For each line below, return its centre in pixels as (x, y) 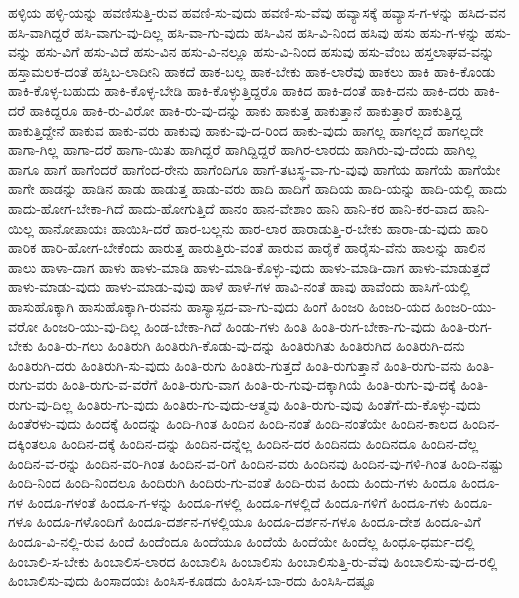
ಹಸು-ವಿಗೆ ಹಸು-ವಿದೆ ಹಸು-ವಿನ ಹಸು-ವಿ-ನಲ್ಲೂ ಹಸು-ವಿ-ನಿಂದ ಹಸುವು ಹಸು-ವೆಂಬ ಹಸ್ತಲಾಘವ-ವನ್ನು (265, 51)
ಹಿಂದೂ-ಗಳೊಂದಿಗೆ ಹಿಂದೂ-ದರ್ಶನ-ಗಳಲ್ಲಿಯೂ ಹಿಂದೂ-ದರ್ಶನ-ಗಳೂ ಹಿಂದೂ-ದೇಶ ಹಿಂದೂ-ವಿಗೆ (258, 521)
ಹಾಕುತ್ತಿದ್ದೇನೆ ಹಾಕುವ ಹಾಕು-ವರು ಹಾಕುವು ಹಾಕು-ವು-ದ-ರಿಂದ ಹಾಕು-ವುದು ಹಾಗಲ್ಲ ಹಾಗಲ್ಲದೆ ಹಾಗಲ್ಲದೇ (246, 129)
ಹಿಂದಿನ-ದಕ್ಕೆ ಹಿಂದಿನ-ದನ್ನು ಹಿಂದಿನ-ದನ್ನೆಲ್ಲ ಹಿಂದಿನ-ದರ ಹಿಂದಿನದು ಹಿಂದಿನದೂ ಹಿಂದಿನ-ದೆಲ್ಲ (270, 443)
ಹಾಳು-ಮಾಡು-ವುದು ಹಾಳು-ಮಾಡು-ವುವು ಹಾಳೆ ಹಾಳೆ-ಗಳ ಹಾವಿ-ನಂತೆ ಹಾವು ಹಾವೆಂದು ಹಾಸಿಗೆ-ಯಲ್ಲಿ (239, 286)
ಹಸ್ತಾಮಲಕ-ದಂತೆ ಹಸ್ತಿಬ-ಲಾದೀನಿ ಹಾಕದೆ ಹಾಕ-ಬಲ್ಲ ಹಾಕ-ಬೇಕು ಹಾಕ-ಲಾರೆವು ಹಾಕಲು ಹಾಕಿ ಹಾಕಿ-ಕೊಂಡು (252, 70)
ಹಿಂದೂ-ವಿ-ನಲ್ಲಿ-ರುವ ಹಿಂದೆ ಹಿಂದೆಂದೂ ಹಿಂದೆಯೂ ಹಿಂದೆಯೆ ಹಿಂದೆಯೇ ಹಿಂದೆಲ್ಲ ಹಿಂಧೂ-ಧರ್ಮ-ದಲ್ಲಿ (241, 541)
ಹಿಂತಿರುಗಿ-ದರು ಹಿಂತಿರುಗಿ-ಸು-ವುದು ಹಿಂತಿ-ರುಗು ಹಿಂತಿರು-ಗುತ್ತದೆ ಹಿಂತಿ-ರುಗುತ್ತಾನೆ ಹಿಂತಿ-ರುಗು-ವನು (235, 364)
